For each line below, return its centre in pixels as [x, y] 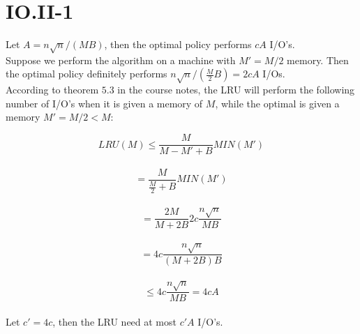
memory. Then [318, 60]
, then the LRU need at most [114, 322]
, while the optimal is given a [277, 103]
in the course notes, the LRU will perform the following [236, 90]
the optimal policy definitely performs [87, 74]
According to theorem [52, 90]
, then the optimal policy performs [178, 44]
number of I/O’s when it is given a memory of [104, 103]
